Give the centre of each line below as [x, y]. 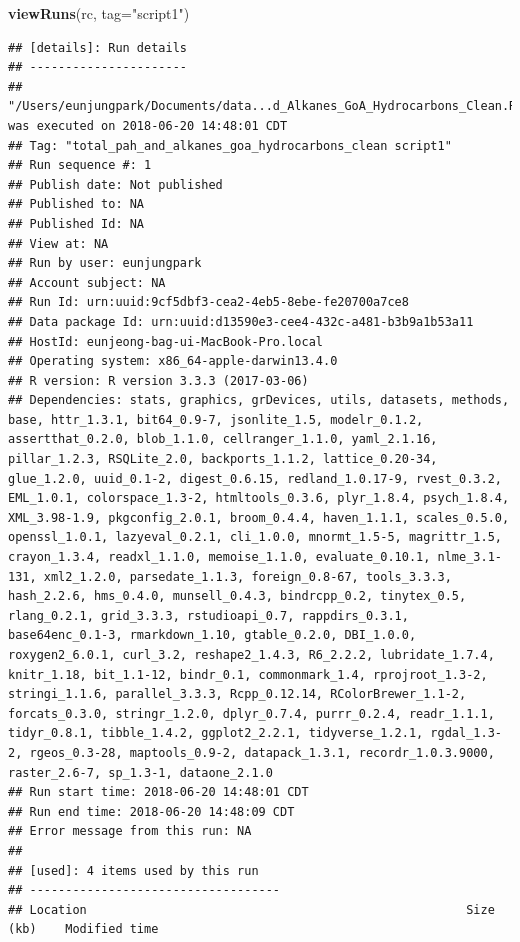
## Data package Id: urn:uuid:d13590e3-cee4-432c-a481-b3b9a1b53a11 [241, 321]
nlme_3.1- [469, 557]
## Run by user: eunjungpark [105, 263]
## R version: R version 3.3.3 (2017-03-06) [158, 380]
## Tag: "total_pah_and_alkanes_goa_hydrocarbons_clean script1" [230, 145]
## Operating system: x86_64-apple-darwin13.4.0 [173, 361]
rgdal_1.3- [466, 733]
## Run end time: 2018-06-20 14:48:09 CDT [151, 811]
